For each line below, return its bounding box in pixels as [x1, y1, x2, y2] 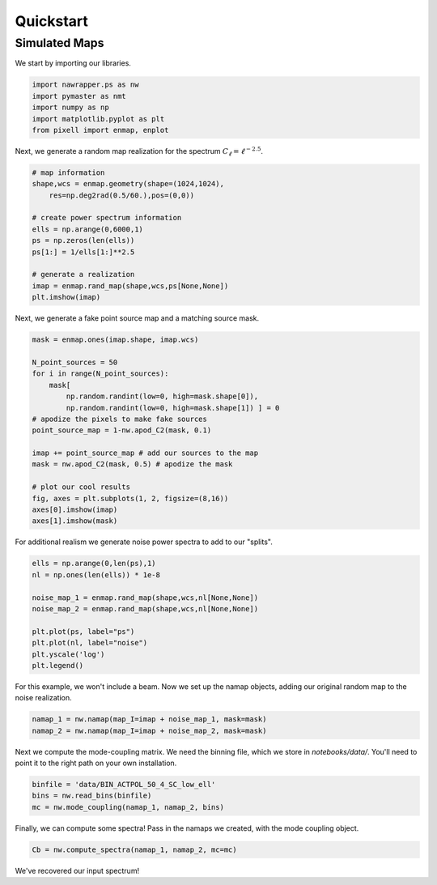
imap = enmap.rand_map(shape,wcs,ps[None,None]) [32, 281, 229, 291]
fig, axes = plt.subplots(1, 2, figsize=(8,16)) [32, 494, 229, 503]
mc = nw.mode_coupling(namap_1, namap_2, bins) [32, 802, 224, 811]
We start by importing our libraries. [15, 58, 131, 68]
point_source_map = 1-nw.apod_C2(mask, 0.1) [32, 426, 212, 435]
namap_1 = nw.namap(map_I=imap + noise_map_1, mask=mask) [32, 715, 267, 724]
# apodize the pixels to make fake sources [32, 414, 208, 423]
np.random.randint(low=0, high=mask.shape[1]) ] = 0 [66, 403, 280, 412]
